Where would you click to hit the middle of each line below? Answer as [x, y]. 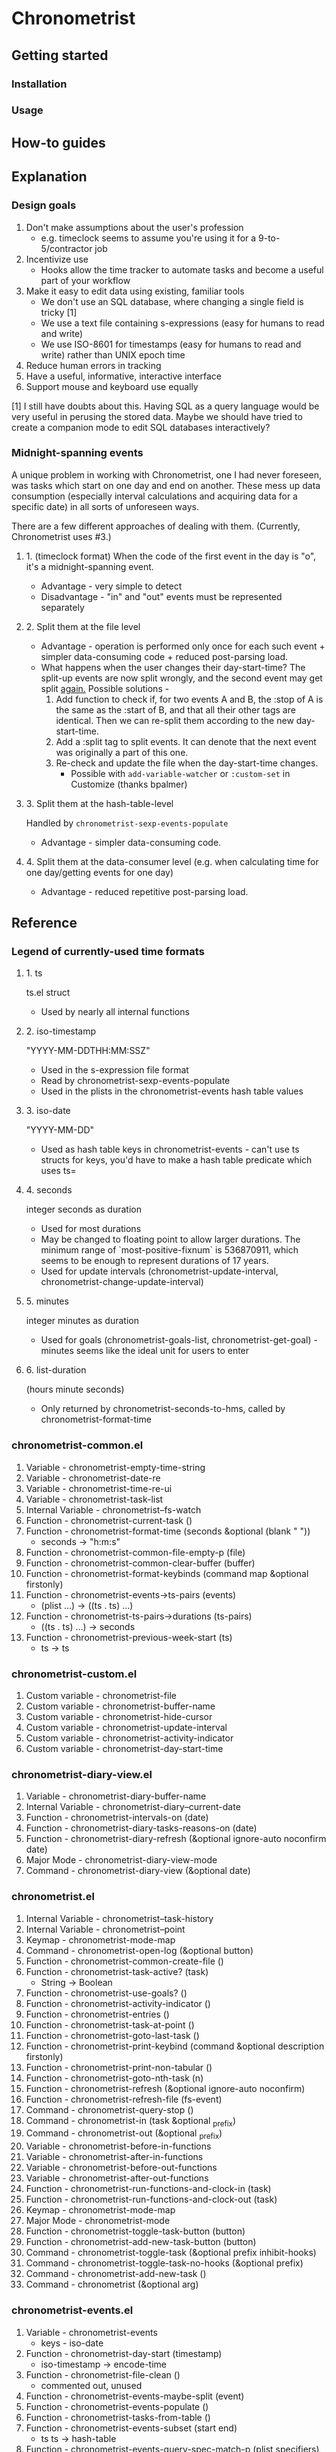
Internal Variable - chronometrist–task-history [119, 1918]
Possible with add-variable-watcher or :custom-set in [180, 773]
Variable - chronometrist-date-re [93, 1478]
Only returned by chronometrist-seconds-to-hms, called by [163, 1409]
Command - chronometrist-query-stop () [109, 2109]
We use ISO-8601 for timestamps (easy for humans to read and [171, 344]
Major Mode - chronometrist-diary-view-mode [121, 1860]
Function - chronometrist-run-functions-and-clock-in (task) [148, 2189]
